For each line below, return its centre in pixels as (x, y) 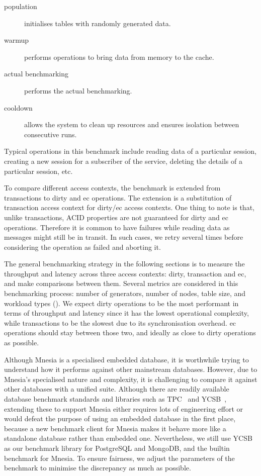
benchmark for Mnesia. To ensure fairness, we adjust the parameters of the (119, 458)
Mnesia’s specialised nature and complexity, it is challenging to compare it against (131, 379)
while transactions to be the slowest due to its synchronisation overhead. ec (120, 322)
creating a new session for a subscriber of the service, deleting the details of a (123, 161)
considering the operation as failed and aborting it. (82, 247)
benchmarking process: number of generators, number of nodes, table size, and (125, 293)
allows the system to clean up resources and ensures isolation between (132, 124)
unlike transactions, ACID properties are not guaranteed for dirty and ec (116, 217)
